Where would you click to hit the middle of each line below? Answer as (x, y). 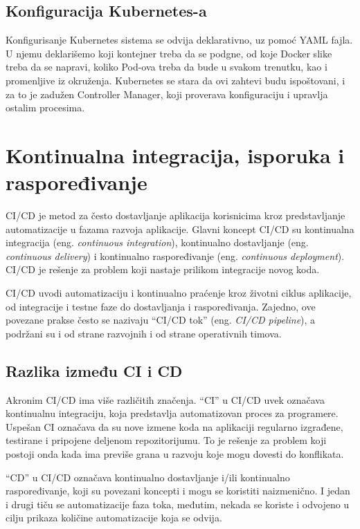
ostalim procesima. (45, 108)
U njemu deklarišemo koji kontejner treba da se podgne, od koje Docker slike (169, 53)
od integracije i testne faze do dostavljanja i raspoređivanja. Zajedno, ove (161, 306)
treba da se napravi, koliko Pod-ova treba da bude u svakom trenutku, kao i (166, 67)
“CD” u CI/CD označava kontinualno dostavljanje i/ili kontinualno (148, 477)
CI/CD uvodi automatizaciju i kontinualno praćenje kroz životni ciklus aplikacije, (179, 293)
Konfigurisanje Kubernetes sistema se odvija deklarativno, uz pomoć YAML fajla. (179, 40)
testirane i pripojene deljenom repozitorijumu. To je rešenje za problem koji (166, 440)
